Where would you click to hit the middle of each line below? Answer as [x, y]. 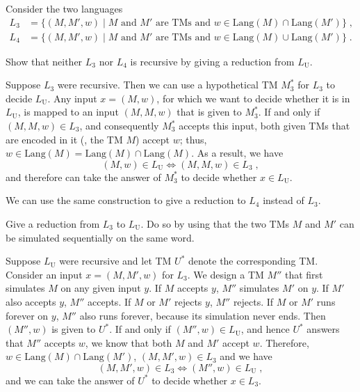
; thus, [193, 139]
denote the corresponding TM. [253, 261]
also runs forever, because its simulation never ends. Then [203, 315]
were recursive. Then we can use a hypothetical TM [167, 85]
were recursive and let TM [115, 261]
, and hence [265, 329]
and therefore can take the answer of [83, 177]
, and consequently [119, 126]
